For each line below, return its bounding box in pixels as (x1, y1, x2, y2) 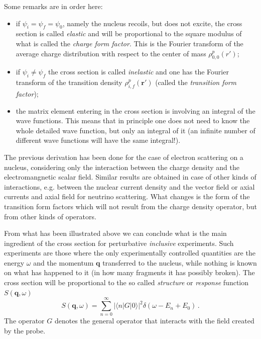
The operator (4, 315, 45, 326)
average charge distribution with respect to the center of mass (16, 48, 206, 58)
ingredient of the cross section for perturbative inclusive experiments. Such (4, 237, 234, 248)
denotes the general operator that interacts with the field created (54, 315, 254, 326)
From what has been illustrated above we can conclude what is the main (4, 228, 227, 238)
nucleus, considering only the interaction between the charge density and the (4, 161, 239, 172)
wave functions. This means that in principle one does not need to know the (16, 115, 250, 126)
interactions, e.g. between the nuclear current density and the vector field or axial (4, 181, 255, 192)
